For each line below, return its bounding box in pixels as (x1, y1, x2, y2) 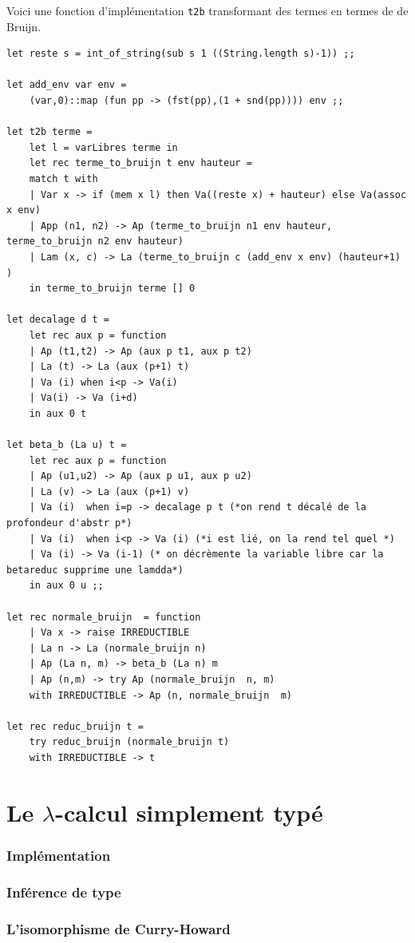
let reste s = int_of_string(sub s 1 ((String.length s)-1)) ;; (6, 48, 355, 60)
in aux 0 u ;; (29, 580, 104, 592)
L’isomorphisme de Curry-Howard (6, 918, 231, 938)
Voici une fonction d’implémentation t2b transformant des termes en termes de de (6, 2, 409, 18)
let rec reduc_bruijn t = (6, 720, 144, 732)
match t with (29, 173, 98, 184)
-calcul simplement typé (55, 795, 323, 828)
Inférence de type (6, 882, 121, 901)
